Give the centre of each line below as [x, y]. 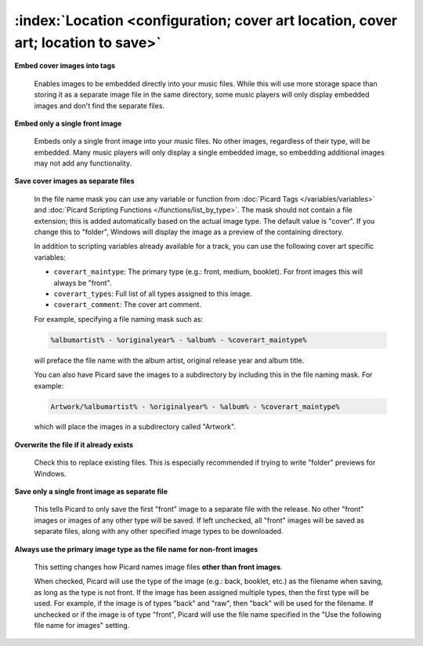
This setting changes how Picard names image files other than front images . [158, 567]
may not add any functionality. [83, 163]
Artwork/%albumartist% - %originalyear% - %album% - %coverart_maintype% [195, 407]
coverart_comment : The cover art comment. [128, 305]
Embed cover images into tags [65, 66]
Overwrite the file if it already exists [74, 444]
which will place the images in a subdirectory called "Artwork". [135, 427]
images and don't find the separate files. [99, 105]
